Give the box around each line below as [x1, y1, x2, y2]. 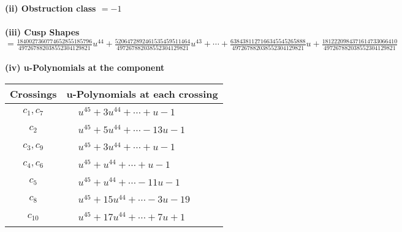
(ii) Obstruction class [5, 2, 96, 14]
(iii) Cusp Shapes [5, 26, 80, 38]
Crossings [10, 86, 57, 101]
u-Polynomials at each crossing [66, 86, 218, 101]
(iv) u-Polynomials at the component [5, 61, 165, 74]
